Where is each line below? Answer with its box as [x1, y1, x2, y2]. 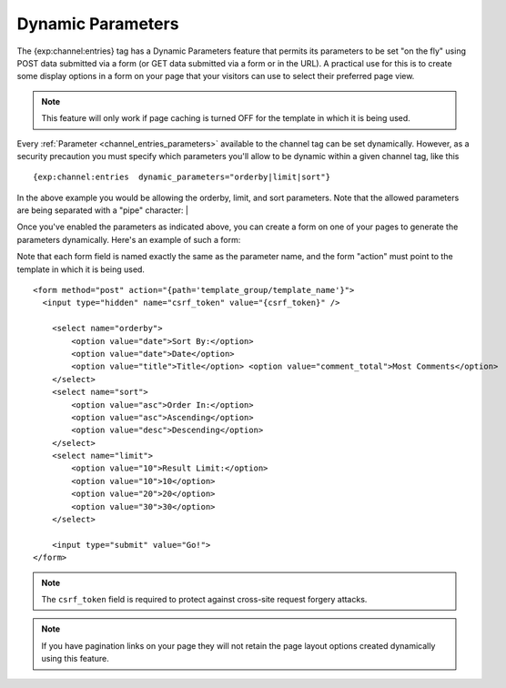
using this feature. [41, 653, 109, 664]
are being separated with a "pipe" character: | [16, 205, 188, 216]
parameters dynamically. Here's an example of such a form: [16, 234, 241, 245]
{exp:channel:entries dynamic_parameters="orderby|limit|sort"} [33, 172, 331, 182]
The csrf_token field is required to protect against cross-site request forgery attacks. [41, 594, 368, 604]
